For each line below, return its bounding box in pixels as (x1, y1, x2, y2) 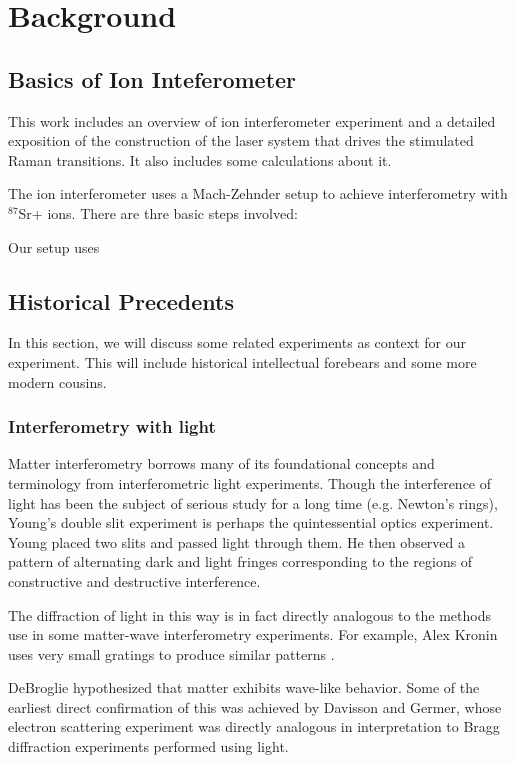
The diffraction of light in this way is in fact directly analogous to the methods (8, 604, 491, 625)
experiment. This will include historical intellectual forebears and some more (8, 351, 477, 372)
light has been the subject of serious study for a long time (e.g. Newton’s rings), (8, 492, 498, 513)
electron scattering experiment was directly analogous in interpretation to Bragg (8, 716, 500, 737)
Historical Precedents (8, 285, 234, 316)
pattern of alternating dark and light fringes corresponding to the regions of (8, 551, 473, 572)
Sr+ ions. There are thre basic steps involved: (18, 202, 298, 223)
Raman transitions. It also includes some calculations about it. (8, 149, 392, 170)
